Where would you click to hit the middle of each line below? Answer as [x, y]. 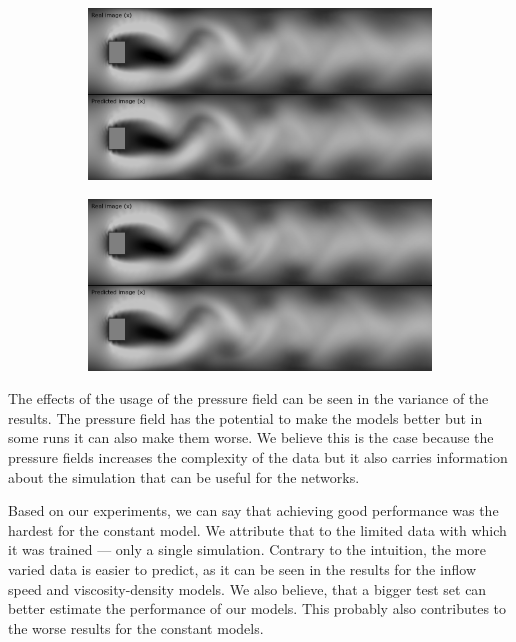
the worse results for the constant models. [136, 627]
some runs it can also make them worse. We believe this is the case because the [251, 437]
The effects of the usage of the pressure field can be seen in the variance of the [248, 398]
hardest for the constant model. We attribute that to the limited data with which [257, 529]
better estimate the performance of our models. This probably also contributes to [257, 608]
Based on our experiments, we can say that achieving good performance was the [253, 510]
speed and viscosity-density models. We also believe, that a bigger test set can [247, 588]
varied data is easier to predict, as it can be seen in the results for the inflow [242, 568]
